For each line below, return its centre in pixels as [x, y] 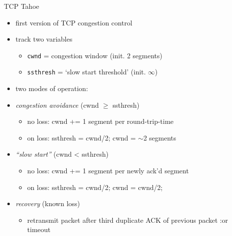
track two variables [44, 39]
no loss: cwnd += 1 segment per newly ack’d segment [108, 171]
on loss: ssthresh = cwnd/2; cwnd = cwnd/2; [95, 187]
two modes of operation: [52, 88]
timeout [39, 229]
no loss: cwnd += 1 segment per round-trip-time [100, 121]
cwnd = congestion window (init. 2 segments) [95, 55]
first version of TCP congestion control [74, 22]
